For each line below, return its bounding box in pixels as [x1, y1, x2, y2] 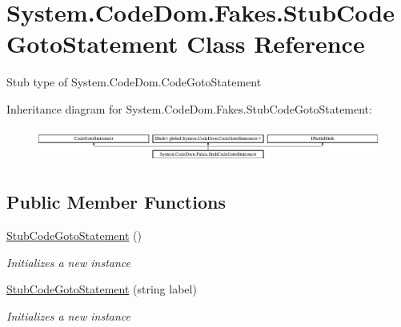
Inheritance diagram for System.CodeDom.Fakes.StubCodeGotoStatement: [6, 100, 372, 117]
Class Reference [186, 27, 365, 60]
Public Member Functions [6, 189, 226, 214]
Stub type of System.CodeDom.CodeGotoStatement [6, 74, 262, 90]
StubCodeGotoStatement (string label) [6, 281, 197, 297]
